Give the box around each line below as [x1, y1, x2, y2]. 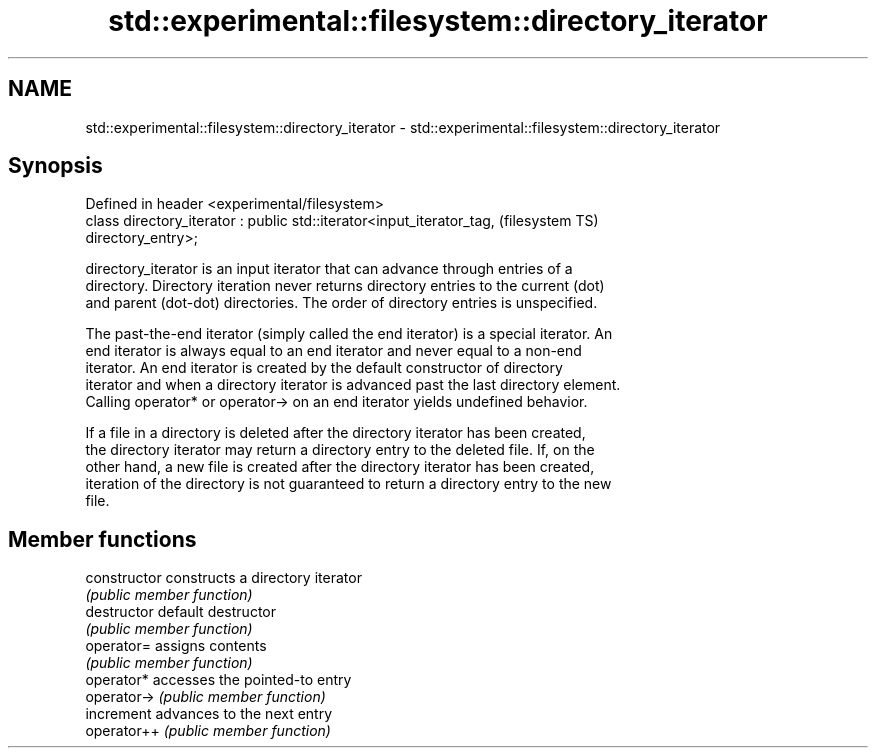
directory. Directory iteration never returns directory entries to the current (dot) [85, 277, 605, 295]
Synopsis [8, 153, 103, 179]
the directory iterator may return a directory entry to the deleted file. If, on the [85, 441, 595, 459]
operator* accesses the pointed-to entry [85, 671, 352, 689]
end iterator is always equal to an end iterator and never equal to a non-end [85, 342, 582, 360]
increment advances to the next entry [85, 705, 333, 723]
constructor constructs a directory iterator [85, 569, 362, 587]
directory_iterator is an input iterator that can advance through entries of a [85, 260, 573, 278]
